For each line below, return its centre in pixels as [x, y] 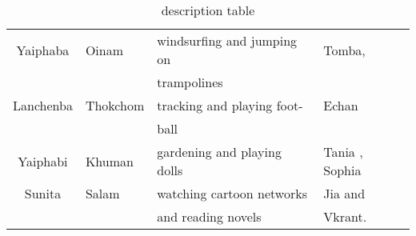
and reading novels [209, 216]
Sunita [43, 193]
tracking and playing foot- [230, 105]
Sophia [342, 170]
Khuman [109, 161]
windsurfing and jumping [227, 40]
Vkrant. [345, 216]
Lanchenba [43, 105]
